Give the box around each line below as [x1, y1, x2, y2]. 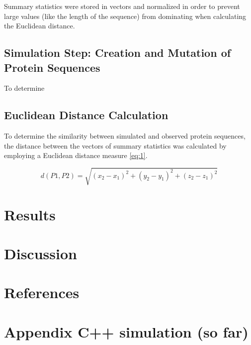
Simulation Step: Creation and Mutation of [4, 45, 231, 60]
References [4, 282, 80, 303]
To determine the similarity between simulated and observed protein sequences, [4, 131, 246, 141]
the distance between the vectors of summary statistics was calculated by [4, 140, 227, 151]
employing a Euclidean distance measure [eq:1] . [4, 150, 148, 161]
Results [4, 204, 56, 224]
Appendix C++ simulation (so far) [4, 321, 249, 342]
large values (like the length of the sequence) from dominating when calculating [4, 10, 247, 21]
